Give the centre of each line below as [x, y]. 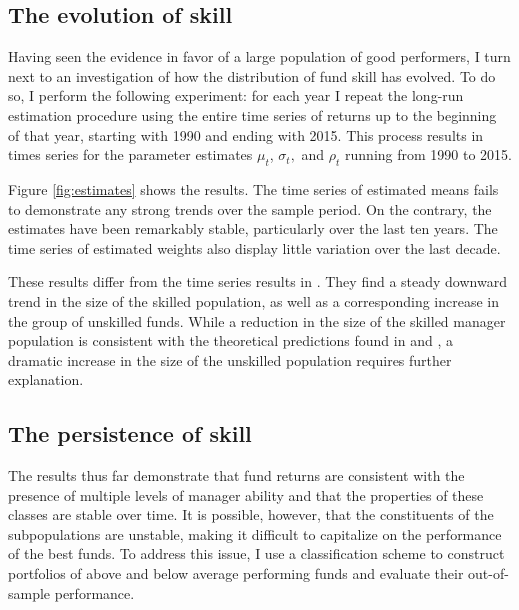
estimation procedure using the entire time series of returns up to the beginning [252, 114]
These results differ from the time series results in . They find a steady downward [257, 281]
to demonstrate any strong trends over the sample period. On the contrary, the [250, 208]
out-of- [488, 573]
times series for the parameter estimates [130, 154]
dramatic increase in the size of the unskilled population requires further [230, 359]
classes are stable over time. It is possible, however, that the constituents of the [251, 514]
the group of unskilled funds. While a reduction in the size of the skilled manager [257, 320]
